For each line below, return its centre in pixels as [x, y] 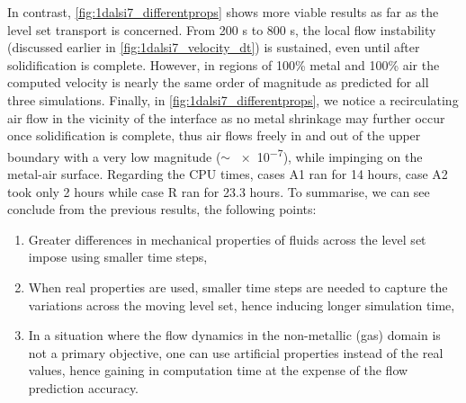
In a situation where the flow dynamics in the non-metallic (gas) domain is [234, 335]
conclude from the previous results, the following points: [162, 209]
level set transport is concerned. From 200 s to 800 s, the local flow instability [222, 29]
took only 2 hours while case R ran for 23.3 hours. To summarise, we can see [219, 191]
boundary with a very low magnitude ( [114, 156]
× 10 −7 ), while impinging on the [332, 155]
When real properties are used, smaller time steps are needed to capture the [238, 287]
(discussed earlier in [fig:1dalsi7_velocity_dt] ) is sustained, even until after [214, 47]
